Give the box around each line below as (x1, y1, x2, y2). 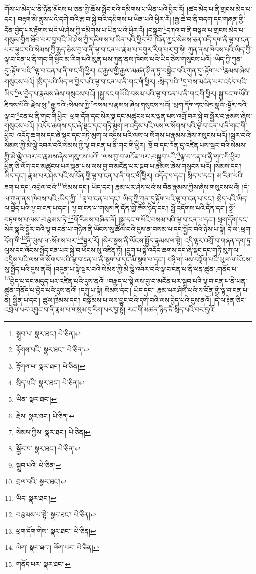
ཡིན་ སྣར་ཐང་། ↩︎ (16, 394, 57, 404)
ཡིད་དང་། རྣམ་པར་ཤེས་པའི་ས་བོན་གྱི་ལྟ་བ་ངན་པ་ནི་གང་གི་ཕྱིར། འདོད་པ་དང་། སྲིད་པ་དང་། (4, 170, 215, 181)
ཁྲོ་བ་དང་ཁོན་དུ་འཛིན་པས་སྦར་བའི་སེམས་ (147, 139, 247, 150)
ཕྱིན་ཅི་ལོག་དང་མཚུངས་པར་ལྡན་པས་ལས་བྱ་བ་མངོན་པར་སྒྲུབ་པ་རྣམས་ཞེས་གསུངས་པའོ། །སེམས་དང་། (4, 160, 242, 171)
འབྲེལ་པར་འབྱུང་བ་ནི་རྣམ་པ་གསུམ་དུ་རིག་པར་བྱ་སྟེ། (4, 304, 126, 314)
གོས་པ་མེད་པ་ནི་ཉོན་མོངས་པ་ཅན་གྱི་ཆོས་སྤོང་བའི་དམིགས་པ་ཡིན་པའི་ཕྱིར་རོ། (4, 4, 185, 14)
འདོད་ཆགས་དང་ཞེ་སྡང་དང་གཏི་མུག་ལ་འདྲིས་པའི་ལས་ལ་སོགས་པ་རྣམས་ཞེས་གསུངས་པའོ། (17, 130, 227, 140)
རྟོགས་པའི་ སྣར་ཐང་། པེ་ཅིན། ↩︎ (16, 344, 89, 355)
